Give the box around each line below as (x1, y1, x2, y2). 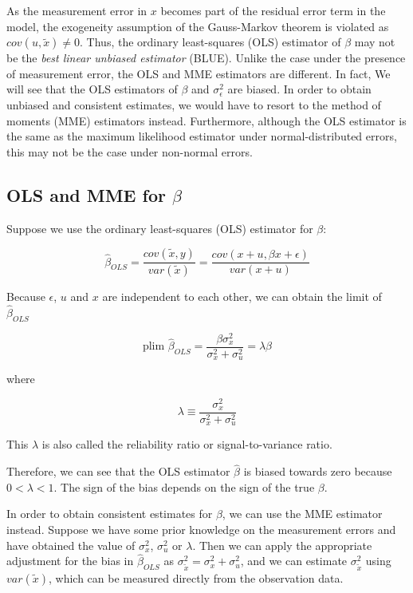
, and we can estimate (240, 552, 348, 569)
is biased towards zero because (243, 463, 392, 480)
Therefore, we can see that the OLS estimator (6, 463, 230, 480)
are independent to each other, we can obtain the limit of (102, 288, 382, 305)
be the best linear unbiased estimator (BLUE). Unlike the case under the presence (6, 49, 406, 66)
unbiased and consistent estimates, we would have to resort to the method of (6, 96, 381, 113)
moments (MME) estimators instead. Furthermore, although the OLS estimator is (6, 112, 407, 128)
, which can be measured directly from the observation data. (49, 570, 344, 587)
